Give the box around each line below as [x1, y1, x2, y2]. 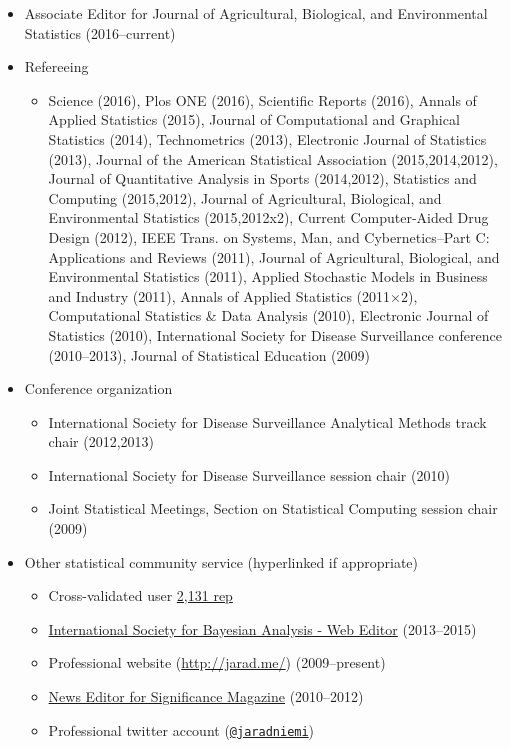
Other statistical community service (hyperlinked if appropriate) [24, 551, 419, 572]
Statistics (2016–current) [24, 22, 176, 43]
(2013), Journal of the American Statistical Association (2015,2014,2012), [48, 148, 498, 169]
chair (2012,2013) [48, 431, 155, 452]
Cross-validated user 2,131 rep [48, 585, 233, 606]
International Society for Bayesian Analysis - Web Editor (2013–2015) [48, 618, 477, 639]
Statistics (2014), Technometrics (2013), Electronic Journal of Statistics [48, 128, 487, 149]
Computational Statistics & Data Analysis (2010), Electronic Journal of [48, 305, 489, 326]
